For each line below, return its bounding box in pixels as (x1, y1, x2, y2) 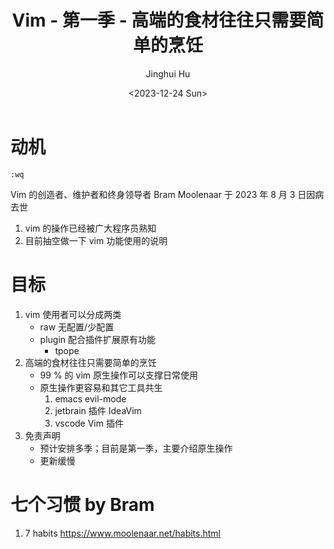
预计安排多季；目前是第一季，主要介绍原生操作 (39, 442, 233, 454)
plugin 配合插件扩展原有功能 (39, 333, 157, 345)
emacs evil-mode (54, 392, 127, 405)
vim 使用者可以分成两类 (24, 308, 122, 320)
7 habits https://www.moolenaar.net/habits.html (24, 527, 221, 539)
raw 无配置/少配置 (39, 321, 115, 333)
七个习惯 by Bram (10, 493, 155, 516)
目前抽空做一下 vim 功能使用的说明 (24, 234, 168, 246)
